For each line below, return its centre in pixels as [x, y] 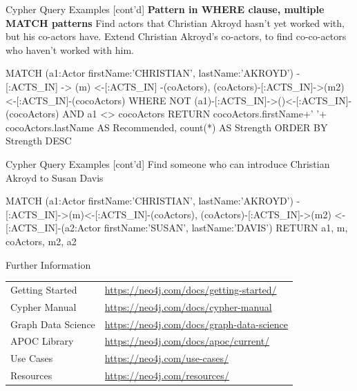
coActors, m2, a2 [41, 241]
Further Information [48, 264]
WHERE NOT [160, 100]
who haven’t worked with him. [70, 49]
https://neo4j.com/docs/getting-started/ [191, 289]
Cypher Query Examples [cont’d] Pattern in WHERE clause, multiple [165, 9]
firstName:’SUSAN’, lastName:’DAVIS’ [186, 228]
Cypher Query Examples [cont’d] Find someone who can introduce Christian [168, 163]
